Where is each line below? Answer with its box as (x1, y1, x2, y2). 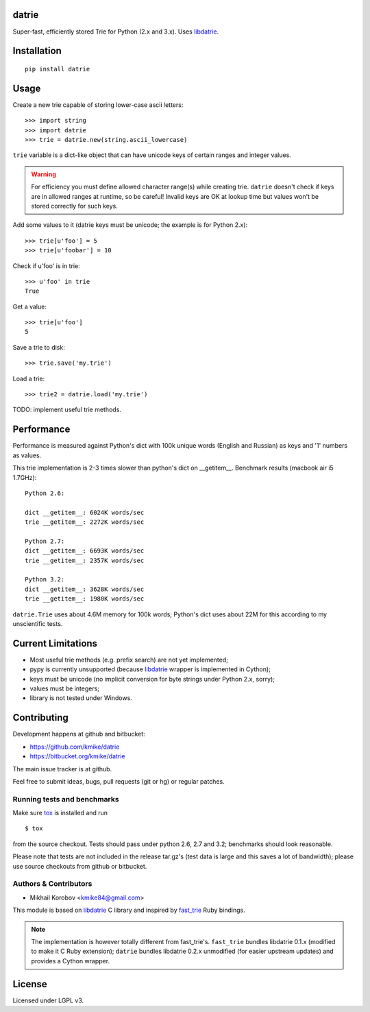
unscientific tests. (12, 619, 63, 627)
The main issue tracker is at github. (12, 764, 112, 773)
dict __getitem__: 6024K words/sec (25, 508, 145, 516)
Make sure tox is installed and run (12, 809, 108, 817)
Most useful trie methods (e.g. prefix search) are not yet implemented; (29, 655, 229, 664)
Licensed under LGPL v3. (12, 996, 84, 1004)
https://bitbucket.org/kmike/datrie (29, 752, 126, 760)
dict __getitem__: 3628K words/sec (25, 585, 145, 593)
